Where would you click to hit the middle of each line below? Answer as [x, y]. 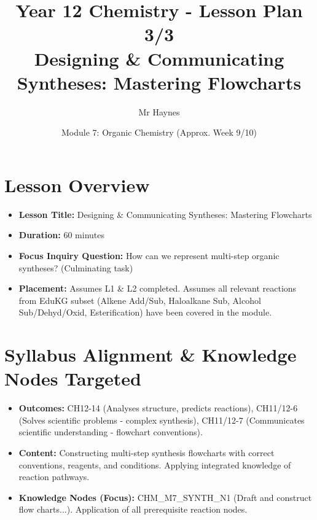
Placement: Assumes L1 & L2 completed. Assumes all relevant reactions [158, 288]
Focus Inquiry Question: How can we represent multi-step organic [149, 255]
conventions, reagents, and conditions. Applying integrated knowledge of [155, 464]
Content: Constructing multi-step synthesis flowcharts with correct [147, 453]
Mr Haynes [159, 111]
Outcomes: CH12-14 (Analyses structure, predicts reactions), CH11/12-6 [158, 408]
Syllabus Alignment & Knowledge [151, 355]
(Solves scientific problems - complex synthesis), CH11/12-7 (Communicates [162, 420]
